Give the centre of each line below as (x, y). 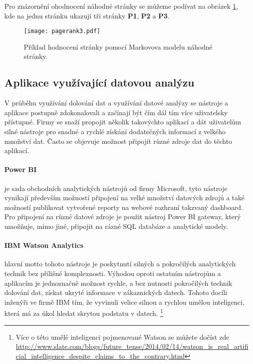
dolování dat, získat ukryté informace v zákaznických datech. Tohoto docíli (116, 292)
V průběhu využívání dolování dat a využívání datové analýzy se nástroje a (116, 103)
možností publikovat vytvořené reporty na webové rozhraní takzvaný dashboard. (124, 207)
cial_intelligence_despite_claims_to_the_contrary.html (100, 355)
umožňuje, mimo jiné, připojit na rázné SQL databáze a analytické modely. (116, 226)
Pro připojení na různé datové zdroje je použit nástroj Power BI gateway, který (123, 217)
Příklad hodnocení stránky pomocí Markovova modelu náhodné (118, 46)
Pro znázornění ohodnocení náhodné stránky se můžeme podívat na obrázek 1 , (121, 6)
